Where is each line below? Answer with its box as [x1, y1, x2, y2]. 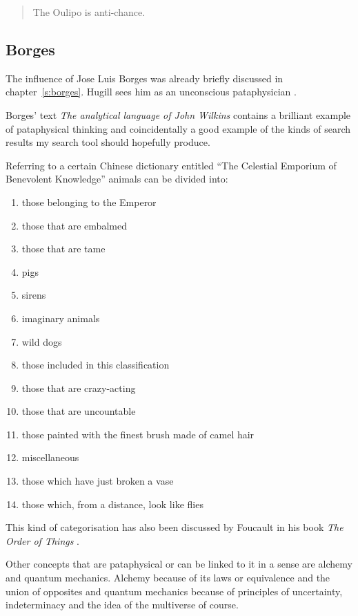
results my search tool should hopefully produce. [6, 135, 210, 149]
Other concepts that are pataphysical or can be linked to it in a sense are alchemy [6, 557, 352, 571]
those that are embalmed [21, 218, 127, 232]
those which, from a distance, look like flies [21, 496, 203, 511]
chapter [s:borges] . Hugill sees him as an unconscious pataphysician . [6, 84, 297, 99]
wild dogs [21, 334, 62, 348]
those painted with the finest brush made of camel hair [21, 427, 255, 441]
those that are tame [21, 241, 106, 256]
